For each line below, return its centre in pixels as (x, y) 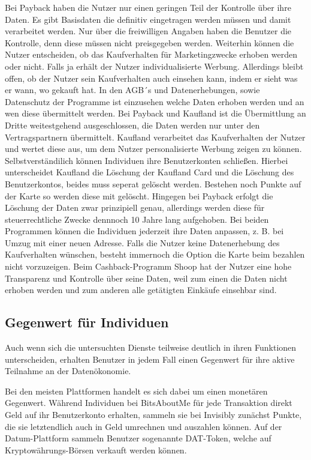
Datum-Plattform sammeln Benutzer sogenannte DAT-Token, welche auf (138, 438)
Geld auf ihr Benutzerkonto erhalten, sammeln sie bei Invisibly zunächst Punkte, (153, 415)
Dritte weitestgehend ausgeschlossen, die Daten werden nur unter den (132, 125)
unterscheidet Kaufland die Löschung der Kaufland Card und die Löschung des (150, 172)
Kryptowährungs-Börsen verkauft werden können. (96, 449)
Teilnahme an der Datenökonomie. (68, 371)
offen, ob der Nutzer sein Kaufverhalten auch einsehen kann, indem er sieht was (151, 78)
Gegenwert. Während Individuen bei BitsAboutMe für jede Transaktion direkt (149, 403)
